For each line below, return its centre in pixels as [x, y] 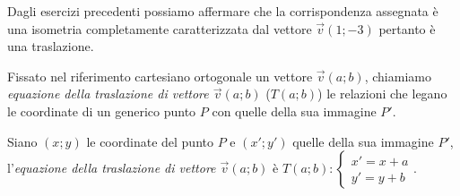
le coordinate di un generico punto [102, 111]
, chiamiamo [398, 76]
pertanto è [407, 28]
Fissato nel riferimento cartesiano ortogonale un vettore [160, 76]
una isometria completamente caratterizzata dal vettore [160, 28]
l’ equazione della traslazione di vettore [112, 168]
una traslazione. [51, 46]
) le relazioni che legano [382, 94]
